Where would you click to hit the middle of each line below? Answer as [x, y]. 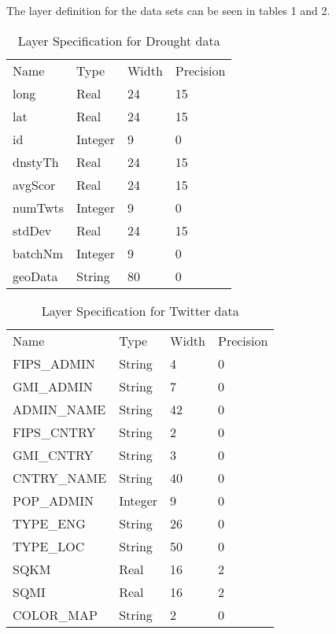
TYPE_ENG [49, 523]
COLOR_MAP [55, 614]
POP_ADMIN [53, 500]
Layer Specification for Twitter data [140, 310]
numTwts [38, 207]
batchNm [38, 253]
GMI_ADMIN [53, 386]
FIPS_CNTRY [54, 432]
